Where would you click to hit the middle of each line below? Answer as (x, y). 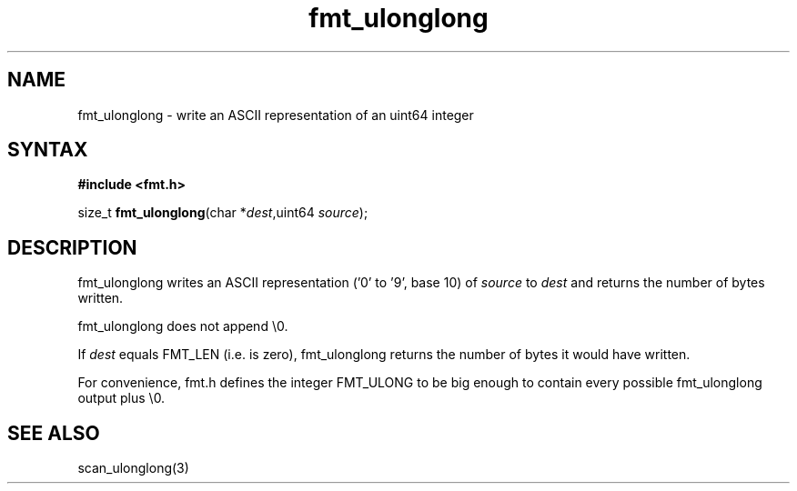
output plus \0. (121, 398)
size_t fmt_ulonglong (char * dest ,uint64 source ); (223, 213)
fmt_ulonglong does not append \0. (183, 326)
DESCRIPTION (72, 247)
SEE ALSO (54, 433)
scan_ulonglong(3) (133, 468)
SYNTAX (48, 150)
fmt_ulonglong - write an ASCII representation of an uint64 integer (276, 115)
